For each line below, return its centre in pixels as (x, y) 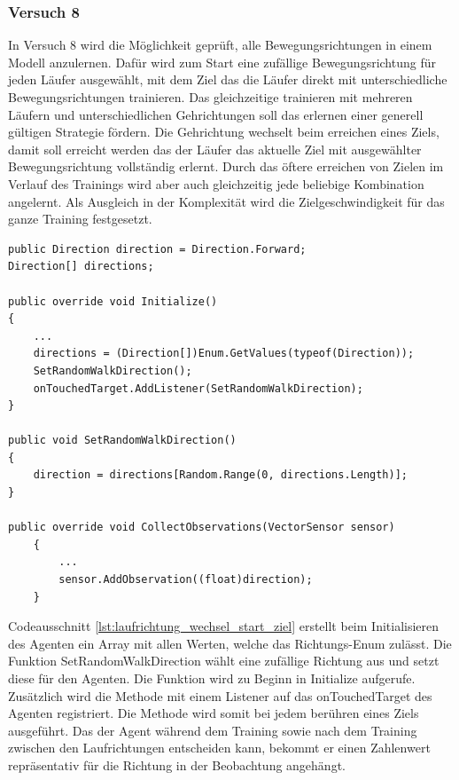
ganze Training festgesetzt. (80, 219)
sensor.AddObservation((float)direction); (186, 580)
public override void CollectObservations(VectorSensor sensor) (202, 528)
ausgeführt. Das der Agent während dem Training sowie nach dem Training (213, 730)
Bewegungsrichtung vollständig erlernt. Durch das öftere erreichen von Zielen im (226, 166)
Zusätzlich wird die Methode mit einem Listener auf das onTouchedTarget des (220, 695)
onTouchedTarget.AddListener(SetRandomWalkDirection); (198, 388)
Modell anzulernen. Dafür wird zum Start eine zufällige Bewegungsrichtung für (222, 62)
